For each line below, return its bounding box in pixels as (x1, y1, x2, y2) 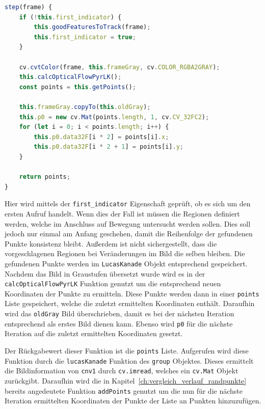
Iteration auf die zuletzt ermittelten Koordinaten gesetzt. (5, 328, 183, 339)
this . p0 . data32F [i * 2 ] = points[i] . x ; (34, 133, 169, 141)
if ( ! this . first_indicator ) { (19, 13, 122, 21)
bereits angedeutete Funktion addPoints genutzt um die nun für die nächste (5, 385, 243, 396)
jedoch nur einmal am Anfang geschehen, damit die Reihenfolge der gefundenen (5, 228, 253, 239)
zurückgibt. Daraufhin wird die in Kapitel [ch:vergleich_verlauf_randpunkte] (5, 375, 247, 386)
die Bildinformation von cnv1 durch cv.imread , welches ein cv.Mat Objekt (5, 365, 238, 376)
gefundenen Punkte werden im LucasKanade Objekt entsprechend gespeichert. (5, 258, 248, 268)
